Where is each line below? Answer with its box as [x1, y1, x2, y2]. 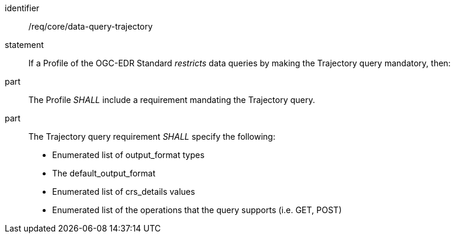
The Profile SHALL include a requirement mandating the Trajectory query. [28, 95, 315, 105]
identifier [5, 3, 40, 13]
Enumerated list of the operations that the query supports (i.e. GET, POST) [52, 205, 342, 215]
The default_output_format [52, 168, 156, 178]
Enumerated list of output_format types [52, 150, 205, 160]
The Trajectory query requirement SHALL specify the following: [28, 131, 275, 141]
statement [5, 40, 44, 50]
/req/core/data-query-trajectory [28, 21, 153, 31]
